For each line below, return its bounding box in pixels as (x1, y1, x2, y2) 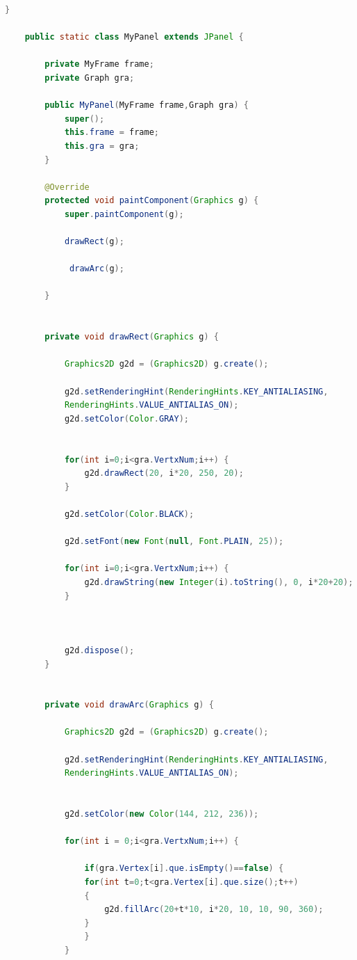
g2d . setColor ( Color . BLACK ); (64, 509, 194, 519)
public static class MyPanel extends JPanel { (24, 32, 244, 42)
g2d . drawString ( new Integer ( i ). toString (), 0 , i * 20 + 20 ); (84, 577, 354, 587)
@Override (44, 182, 90, 192)
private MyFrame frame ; (44, 59, 154, 70)
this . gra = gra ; (64, 141, 140, 151)
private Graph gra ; (44, 72, 135, 83)
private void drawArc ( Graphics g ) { (44, 700, 214, 710)
